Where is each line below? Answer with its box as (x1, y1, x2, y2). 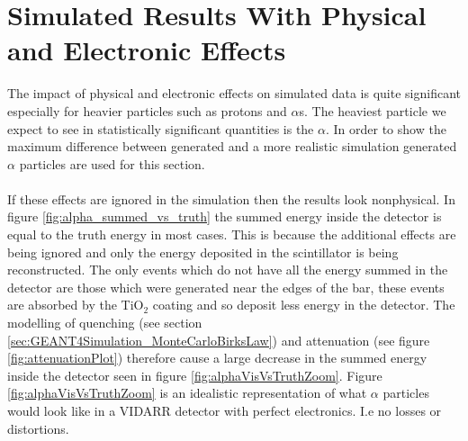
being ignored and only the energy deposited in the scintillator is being (7, 242, 399, 261)
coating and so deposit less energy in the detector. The (152, 295, 455, 314)
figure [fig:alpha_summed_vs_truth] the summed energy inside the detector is (7, 207, 442, 226)
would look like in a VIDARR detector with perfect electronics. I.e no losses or (7, 401, 442, 419)
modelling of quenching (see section (7, 313, 202, 332)
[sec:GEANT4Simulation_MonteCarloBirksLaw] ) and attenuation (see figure (7, 330, 430, 349)
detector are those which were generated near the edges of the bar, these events (7, 277, 445, 296)
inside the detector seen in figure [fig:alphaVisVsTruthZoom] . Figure (7, 365, 382, 384)
